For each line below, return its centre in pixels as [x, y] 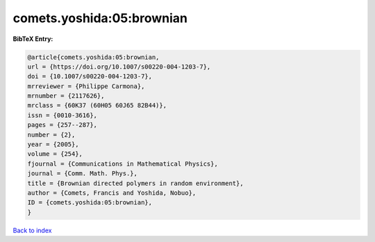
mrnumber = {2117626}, [66, 96]
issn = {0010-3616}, [62, 115]
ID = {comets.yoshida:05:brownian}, [90, 202]
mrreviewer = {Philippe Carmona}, [86, 86]
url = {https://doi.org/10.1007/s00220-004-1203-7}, [119, 67]
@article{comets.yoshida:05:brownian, [93, 57]
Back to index [32, 230]
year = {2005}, [53, 145]
